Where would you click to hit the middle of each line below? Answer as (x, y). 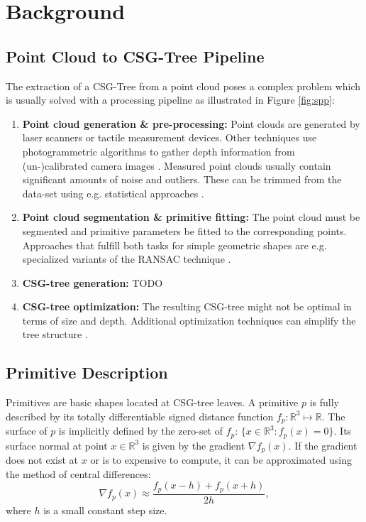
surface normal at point (57, 445)
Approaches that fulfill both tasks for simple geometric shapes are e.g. (174, 245)
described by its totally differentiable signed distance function (140, 416)
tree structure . (55, 334)
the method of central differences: (78, 473)
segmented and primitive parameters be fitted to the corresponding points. (184, 230)
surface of (27, 431)
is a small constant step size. (105, 510)
